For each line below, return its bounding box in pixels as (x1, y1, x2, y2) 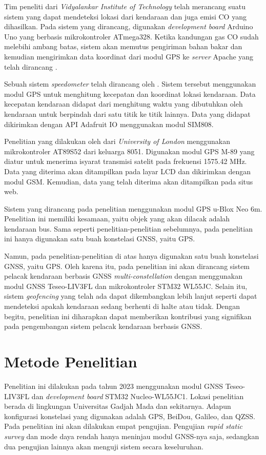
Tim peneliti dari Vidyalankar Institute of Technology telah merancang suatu (4, 1, 245, 11)
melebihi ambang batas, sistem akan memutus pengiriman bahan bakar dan (4, 41, 242, 52)
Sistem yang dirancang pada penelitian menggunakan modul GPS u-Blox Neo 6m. (4, 203, 262, 214)
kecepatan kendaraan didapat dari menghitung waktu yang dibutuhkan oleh (4, 98, 243, 109)
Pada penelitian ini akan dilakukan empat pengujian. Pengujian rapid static (4, 421, 242, 431)
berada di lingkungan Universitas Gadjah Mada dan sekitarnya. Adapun (4, 401, 231, 411)
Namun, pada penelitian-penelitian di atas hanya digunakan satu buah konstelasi (4, 251, 259, 261)
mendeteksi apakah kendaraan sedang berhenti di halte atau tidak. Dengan (4, 301, 240, 312)
